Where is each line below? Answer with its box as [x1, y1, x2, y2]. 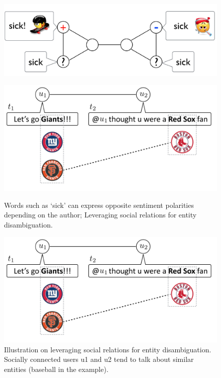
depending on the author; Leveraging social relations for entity [4, 209, 197, 220]
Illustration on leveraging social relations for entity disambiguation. [4, 344, 211, 354]
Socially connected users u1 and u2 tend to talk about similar [4, 354, 194, 364]
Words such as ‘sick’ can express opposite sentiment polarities [4, 199, 194, 210]
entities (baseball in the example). [4, 364, 108, 374]
